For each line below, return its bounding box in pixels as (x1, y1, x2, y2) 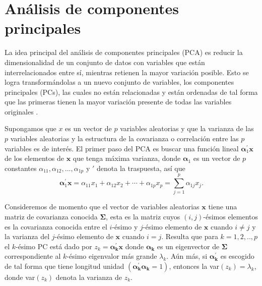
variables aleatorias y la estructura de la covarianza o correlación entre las (10, 133, 239, 144)
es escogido (220, 251, 254, 261)
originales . (5, 106, 38, 117)
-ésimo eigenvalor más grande (67, 251, 157, 261)
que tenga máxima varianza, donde (73, 153, 181, 163)
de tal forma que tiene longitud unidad (5, 260, 124, 271)
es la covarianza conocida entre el (5, 221, 107, 232)
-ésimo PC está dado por (16, 241, 92, 251)
